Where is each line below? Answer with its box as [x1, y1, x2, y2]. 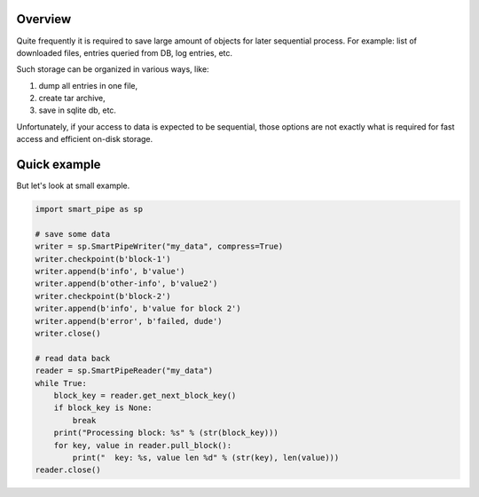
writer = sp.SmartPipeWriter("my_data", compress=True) [35, 241, 284, 252]
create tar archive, [38, 93, 106, 104]
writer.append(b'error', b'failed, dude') [35, 316, 223, 326]
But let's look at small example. [16, 180, 130, 191]
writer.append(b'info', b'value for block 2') [35, 304, 241, 314]
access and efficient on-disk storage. [16, 134, 153, 145]
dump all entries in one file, [38, 80, 138, 91]
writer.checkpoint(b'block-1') [35, 254, 172, 264]
